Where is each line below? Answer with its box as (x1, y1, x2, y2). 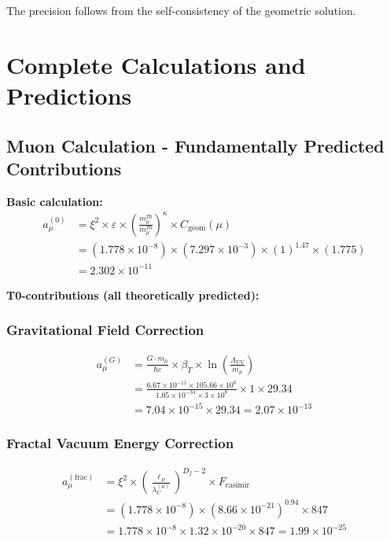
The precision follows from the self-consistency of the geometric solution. (6, 2, 356, 18)
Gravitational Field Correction (6, 320, 204, 340)
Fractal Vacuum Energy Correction (6, 433, 234, 453)
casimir (225, 481, 250, 490)
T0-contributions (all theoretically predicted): (6, 286, 259, 303)
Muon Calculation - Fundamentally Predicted (6, 133, 384, 157)
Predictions (6, 79, 132, 111)
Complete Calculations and (6, 48, 306, 80)
